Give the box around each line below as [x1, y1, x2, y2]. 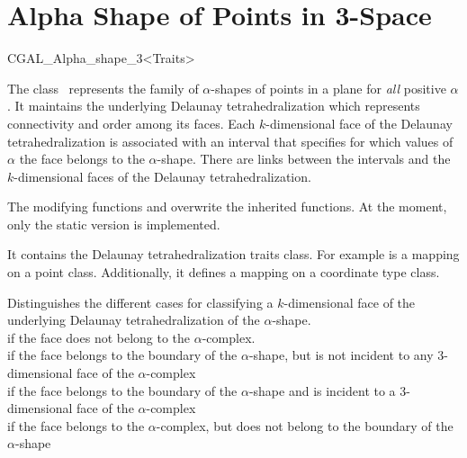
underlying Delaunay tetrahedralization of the [7, 310, 260, 329]
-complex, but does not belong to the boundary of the [156, 416, 454, 435]
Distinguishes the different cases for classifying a [7, 292, 274, 311]
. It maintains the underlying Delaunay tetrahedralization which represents [7, 96, 420, 115]
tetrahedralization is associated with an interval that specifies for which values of [7, 131, 454, 150]
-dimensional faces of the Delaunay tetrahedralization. [13, 166, 311, 185]
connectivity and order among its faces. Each [7, 113, 256, 132]
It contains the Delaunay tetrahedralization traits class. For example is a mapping [7, 245, 460, 264]
